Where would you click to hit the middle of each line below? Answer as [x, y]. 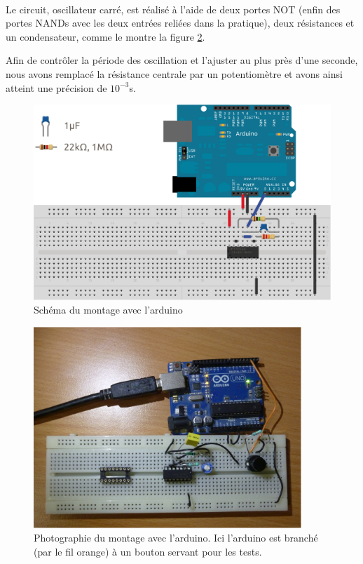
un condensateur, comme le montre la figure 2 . [105, 36]
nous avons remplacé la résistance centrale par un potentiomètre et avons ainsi [174, 73]
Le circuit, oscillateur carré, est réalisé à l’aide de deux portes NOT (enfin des [173, 9]
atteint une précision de [56, 87]
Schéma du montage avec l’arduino [108, 310]
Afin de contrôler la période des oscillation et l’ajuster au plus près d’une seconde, [182, 60]
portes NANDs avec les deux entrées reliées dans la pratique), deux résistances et [180, 23]
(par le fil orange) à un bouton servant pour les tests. [148, 551]
